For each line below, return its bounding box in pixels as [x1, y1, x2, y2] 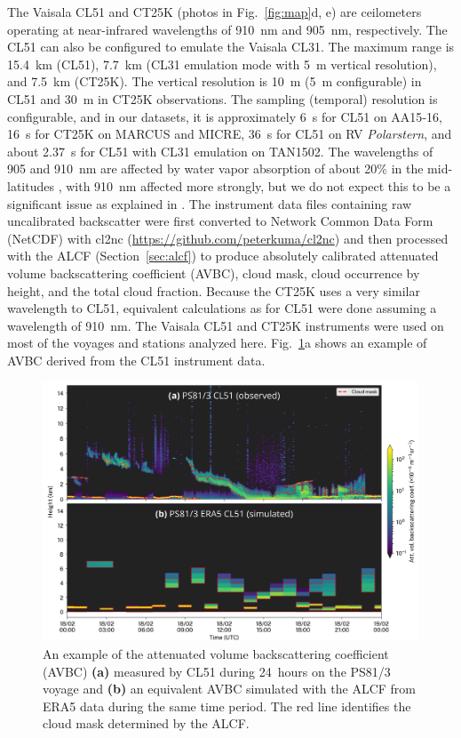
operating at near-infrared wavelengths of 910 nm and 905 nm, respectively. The [7, 20, 448, 38]
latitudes [7, 176, 54, 195]
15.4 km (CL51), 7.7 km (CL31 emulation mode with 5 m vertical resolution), [7, 54, 437, 73]
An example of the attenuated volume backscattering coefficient [43, 644, 389, 662]
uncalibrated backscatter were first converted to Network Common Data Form [7, 212, 433, 230]
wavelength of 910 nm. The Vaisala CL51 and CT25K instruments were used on [7, 316, 444, 334]
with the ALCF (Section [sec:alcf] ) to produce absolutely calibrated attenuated [7, 246, 439, 265]
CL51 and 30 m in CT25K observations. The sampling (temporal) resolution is [7, 89, 438, 108]
